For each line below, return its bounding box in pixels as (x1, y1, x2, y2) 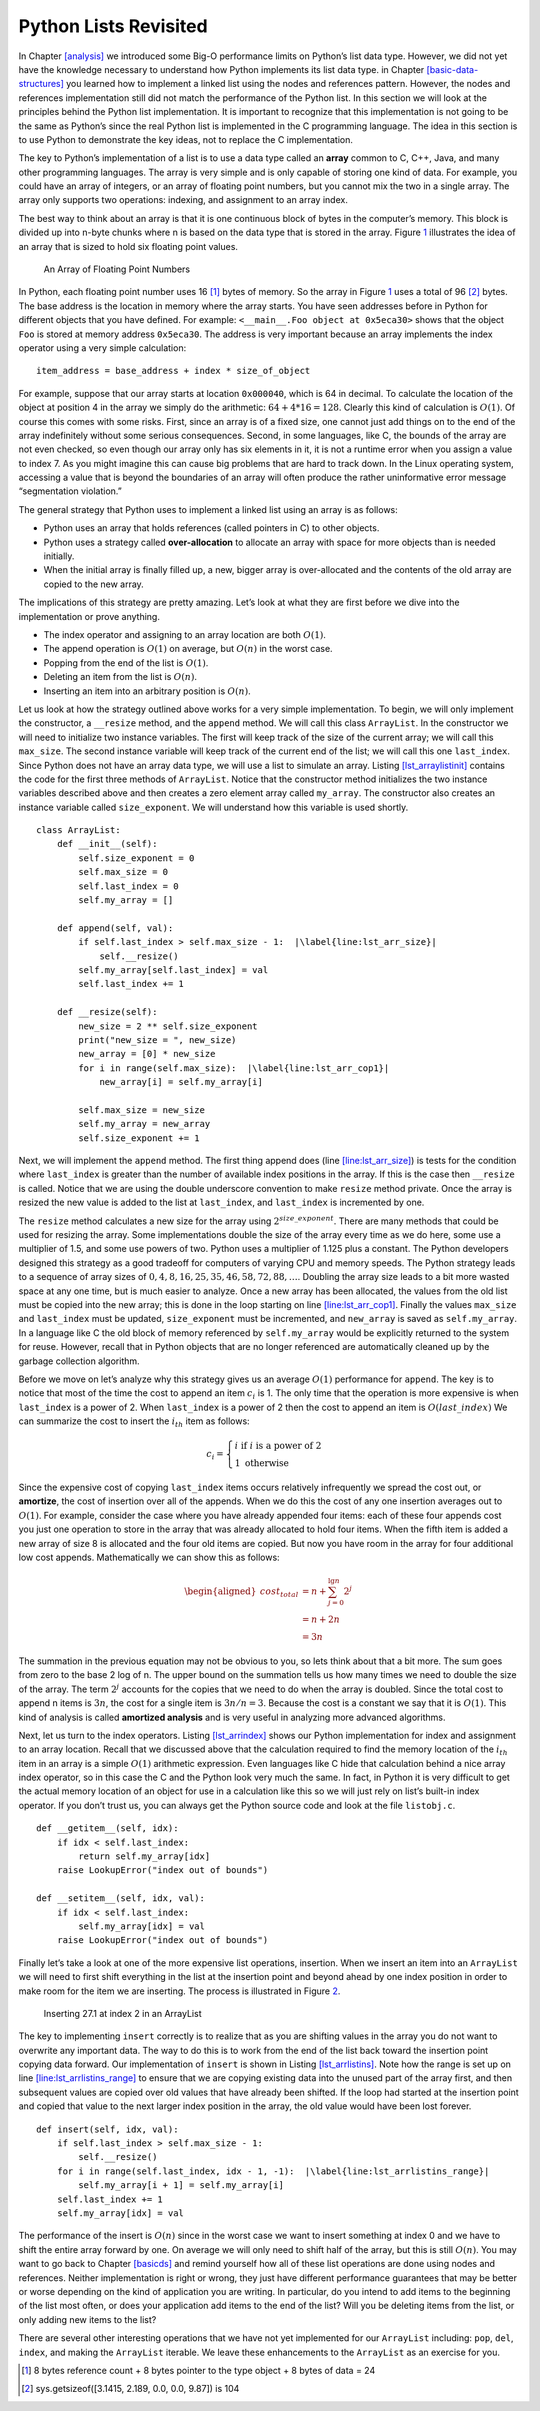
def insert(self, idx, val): (36, 2123, 179, 2135)
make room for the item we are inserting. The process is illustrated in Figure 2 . (18, 1985, 341, 1997)
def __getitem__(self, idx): (36, 1823, 179, 1834)
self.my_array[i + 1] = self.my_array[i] (78, 2180, 285, 2191)
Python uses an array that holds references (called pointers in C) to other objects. (43, 522, 380, 534)
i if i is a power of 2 (234, 1440, 322, 1452)
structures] (18, 78, 65, 90)
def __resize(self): (56, 1006, 158, 1018)
